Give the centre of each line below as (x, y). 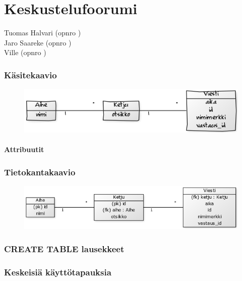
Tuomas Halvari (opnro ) (43, 33)
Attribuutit (24, 149)
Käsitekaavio (31, 75)
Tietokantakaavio (40, 172)
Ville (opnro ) (25, 52)
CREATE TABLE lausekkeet (64, 248)
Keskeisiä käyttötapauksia (58, 272)
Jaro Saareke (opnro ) (38, 42)
